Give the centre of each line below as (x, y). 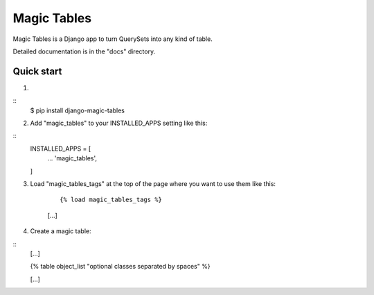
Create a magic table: (61, 231)
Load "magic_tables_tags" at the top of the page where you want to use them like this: (153, 183)
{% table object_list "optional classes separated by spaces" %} (120, 267)
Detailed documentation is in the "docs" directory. (84, 51)
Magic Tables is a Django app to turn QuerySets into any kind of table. (113, 39)
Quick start (37, 71)
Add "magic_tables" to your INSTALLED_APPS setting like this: (119, 123)
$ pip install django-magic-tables (77, 110)
